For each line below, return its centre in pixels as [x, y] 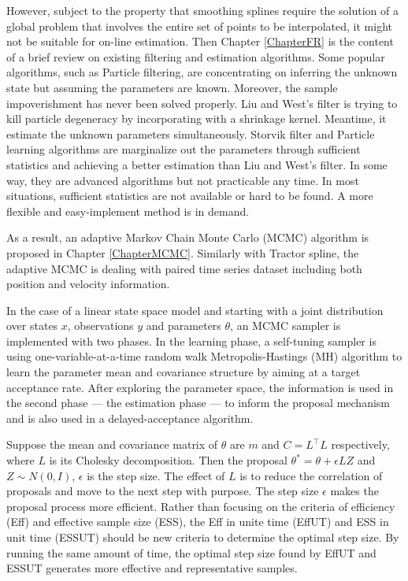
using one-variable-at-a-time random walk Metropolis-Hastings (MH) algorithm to [204, 356]
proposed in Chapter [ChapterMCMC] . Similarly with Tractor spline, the [183, 252]
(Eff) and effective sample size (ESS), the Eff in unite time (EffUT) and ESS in [198, 522]
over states [32, 326]
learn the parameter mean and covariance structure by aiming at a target [184, 372]
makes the [354, 491]
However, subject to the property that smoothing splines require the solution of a [202, 10]
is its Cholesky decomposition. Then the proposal [168, 460]
